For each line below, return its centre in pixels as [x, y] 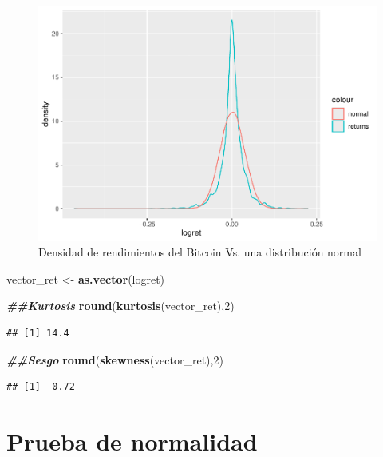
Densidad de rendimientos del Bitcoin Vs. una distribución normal [200, 252]
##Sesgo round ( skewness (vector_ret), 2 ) [115, 359]
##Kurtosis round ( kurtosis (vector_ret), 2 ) [120, 306]
